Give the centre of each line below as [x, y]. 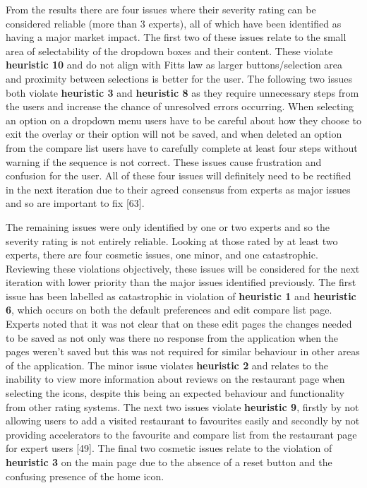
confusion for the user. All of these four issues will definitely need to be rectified [179, 175]
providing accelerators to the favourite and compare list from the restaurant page [181, 434]
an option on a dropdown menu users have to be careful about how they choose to [183, 120]
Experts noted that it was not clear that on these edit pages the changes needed [179, 324]
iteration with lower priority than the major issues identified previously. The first [181, 282]
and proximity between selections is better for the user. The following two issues [179, 78]
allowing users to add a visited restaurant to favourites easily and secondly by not [183, 421]
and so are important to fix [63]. [75, 203]
